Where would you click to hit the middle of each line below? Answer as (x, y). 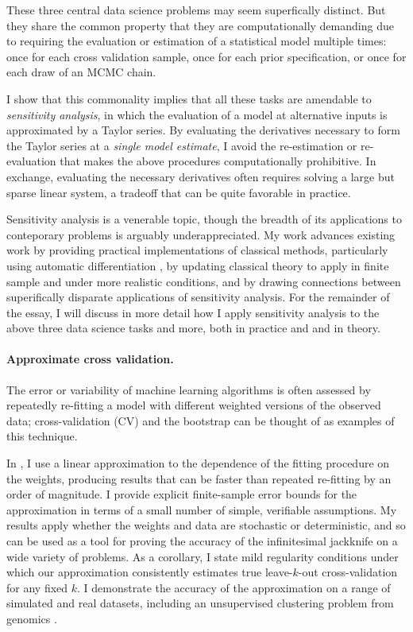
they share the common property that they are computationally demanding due (200, 25)
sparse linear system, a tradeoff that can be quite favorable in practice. (179, 192)
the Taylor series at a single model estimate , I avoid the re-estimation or (182, 145)
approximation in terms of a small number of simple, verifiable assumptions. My (202, 509)
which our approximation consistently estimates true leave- (150, 572)
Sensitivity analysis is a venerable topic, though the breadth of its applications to (204, 219)
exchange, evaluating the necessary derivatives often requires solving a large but (201, 176)
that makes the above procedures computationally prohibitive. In (218, 161)
